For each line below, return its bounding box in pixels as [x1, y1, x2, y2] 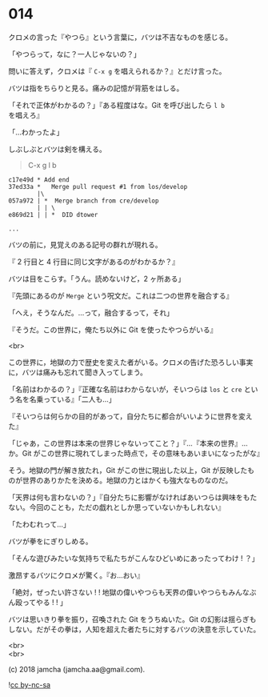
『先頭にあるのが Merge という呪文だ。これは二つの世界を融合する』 [8, 290, 234, 300]
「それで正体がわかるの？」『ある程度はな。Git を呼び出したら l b [8, 100, 226, 110]
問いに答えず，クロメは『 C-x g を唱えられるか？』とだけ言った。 [8, 66, 226, 76]
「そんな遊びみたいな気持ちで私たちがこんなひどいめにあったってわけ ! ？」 [8, 553, 259, 563]
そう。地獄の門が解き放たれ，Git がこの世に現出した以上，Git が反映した [8, 465, 248, 475]
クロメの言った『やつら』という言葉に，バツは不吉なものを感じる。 [8, 32, 233, 42]
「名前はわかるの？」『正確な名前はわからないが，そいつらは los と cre [8, 384, 242, 394]
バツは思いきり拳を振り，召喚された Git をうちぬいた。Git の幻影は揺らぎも [8, 614, 257, 624]
